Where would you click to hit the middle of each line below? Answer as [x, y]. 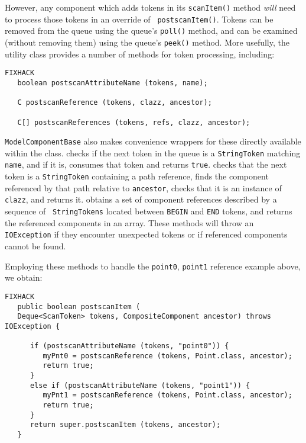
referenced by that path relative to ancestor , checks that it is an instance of [143, 187]
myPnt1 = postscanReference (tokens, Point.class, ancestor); [167, 395]
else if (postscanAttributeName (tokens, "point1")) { [140, 385]
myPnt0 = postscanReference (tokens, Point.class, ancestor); [167, 356]
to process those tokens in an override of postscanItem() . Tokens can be [139, 19]
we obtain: [24, 277]
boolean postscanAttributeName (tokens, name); [113, 83]
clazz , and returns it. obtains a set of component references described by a [141, 199]
